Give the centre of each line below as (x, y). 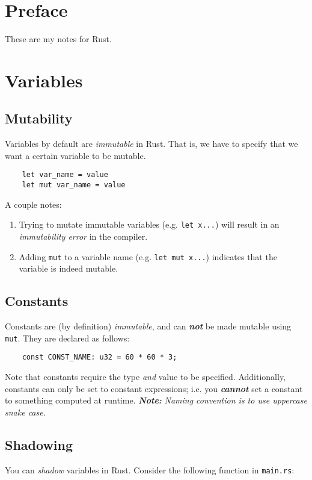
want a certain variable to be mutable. (75, 155)
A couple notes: (33, 204)
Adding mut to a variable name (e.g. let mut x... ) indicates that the (148, 256)
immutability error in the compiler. (83, 236)
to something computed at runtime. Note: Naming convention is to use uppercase (156, 400)
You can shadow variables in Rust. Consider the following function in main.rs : (150, 469)
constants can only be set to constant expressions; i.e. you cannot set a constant (154, 388)
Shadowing (39, 444)
